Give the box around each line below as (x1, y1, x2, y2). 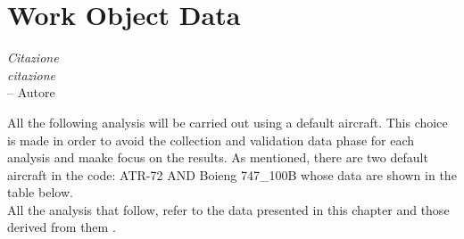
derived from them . (7, 218, 116, 236)
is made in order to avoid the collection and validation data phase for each (7, 130, 415, 149)
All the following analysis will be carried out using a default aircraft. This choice (7, 112, 448, 131)
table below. (7, 183, 73, 202)
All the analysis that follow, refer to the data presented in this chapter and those (7, 200, 450, 218)
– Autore (7, 83, 55, 102)
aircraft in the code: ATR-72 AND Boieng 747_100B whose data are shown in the (7, 165, 457, 184)
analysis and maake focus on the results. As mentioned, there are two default (7, 148, 428, 167)
